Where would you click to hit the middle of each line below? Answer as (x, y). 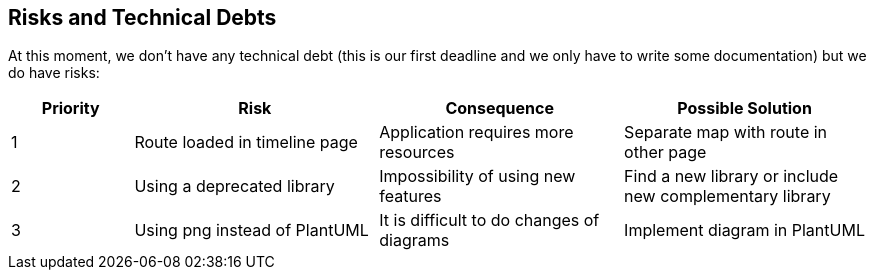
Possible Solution (744, 108)
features (410, 196)
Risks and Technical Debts (142, 17)
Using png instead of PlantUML (251, 230)
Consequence (499, 108)
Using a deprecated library (234, 186)
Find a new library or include (731, 176)
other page (665, 152)
